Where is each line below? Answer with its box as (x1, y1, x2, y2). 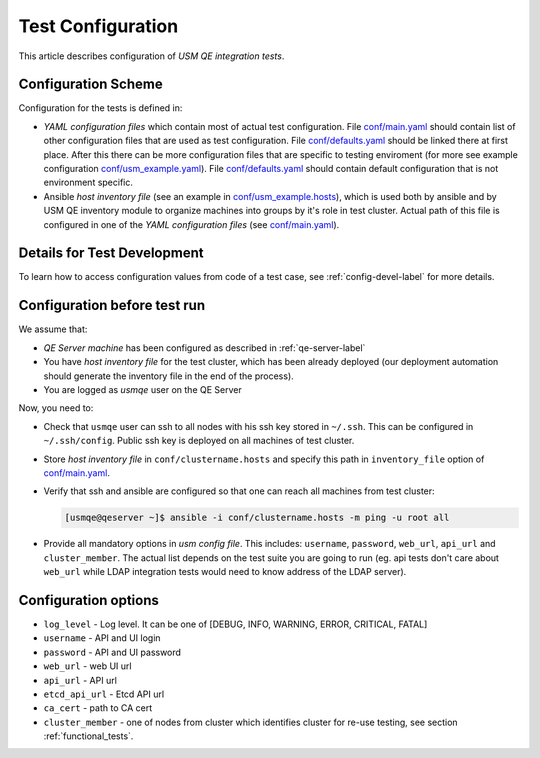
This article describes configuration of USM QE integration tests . (18, 50, 285, 62)
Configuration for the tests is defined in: (18, 102, 183, 114)
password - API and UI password (43, 646, 182, 658)
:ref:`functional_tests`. (43, 730, 134, 742)
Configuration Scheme (18, 76, 164, 93)
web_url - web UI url (43, 660, 132, 672)
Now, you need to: (18, 402, 94, 414)
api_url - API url (43, 674, 117, 686)
